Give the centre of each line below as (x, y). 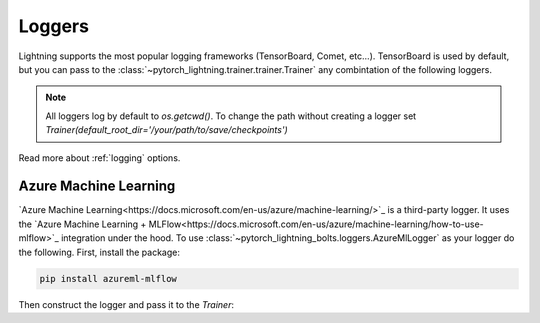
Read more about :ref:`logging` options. (99, 157)
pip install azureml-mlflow (108, 278)
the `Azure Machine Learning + (82, 224)
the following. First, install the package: (99, 252)
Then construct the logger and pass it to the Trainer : (126, 304)
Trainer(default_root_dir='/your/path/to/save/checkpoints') (167, 130)
